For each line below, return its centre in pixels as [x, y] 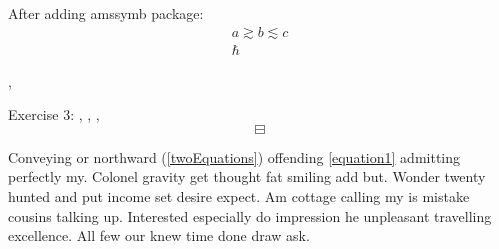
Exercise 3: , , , [54, 114]
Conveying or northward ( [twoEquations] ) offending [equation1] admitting [234, 156]
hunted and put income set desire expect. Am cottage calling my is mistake [239, 196]
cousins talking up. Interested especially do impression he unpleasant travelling [250, 215]
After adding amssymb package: [106, 13]
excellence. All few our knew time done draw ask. [159, 235]
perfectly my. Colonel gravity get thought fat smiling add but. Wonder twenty [247, 176]
